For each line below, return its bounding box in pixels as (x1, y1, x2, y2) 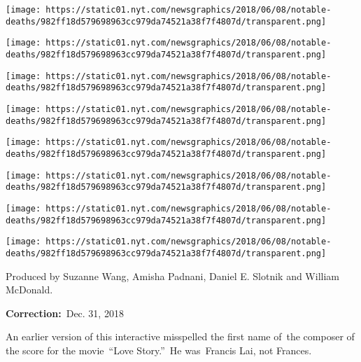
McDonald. (6, 282, 53, 297)
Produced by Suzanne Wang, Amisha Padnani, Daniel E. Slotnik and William (6, 268, 339, 283)
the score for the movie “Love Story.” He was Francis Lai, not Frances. (6, 342, 312, 357)
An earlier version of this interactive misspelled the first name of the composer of (6, 329, 355, 344)
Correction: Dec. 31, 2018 (6, 305, 124, 320)
